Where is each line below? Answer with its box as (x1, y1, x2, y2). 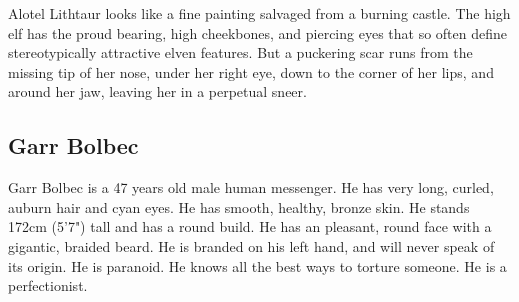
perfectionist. (8, 275, 88, 296)
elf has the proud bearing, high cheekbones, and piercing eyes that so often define (8, 22, 507, 43)
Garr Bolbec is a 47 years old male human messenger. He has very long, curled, (8, 177, 494, 198)
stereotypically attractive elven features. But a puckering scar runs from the (8, 42, 473, 63)
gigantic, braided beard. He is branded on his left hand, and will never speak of (8, 235, 495, 256)
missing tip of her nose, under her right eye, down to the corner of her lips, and (8, 61, 494, 82)
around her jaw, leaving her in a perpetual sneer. (8, 81, 307, 102)
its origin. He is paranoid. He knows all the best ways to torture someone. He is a (8, 255, 507, 276)
